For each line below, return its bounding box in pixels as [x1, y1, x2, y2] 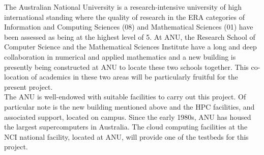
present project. [4, 81, 53, 92]
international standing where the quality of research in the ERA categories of [4, 11, 245, 22]
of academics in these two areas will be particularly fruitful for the [31, 71, 238, 82]
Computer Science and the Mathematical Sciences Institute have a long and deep [4, 41, 257, 52]
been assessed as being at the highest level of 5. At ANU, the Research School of [4, 31, 255, 42]
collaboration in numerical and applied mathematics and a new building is [4, 51, 236, 62]
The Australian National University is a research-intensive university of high [4, 2, 242, 12]
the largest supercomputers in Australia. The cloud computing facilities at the [4, 121, 248, 132]
